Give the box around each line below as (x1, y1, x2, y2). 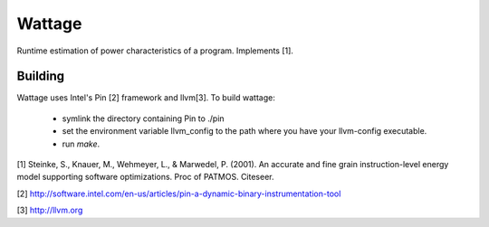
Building (16, 69, 65, 84)
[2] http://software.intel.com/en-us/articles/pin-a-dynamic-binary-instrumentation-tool (16, 188, 341, 199)
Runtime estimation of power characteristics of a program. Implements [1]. (16, 45, 294, 56)
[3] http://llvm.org (16, 204, 83, 216)
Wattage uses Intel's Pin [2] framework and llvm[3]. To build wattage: (16, 92, 275, 103)
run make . (62, 138, 101, 149)
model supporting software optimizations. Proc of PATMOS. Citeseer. (16, 172, 275, 183)
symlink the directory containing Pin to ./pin (62, 113, 225, 124)
